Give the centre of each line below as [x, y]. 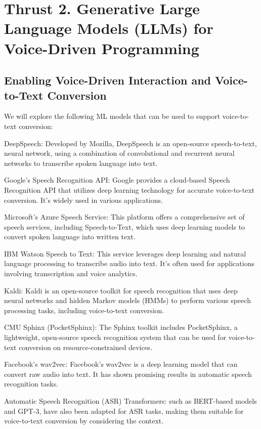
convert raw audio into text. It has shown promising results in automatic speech [128, 374]
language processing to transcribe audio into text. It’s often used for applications [129, 263]
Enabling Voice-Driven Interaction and [107, 80]
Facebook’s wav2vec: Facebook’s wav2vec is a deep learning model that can [121, 364]
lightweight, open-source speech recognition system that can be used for [115, 337]
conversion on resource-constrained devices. [86, 347]
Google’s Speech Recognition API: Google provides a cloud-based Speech [117, 180]
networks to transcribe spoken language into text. [81, 163]
